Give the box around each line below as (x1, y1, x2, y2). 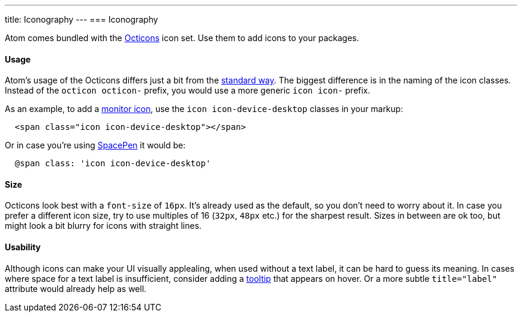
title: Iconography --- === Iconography (5, 14, 159, 24)
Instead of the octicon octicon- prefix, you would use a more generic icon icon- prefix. (5, 85, 371, 96)
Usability (5, 242, 41, 253)
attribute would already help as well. (5, 283, 147, 294)
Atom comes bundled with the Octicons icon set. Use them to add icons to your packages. (5, 33, 359, 43)
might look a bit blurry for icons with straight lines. (5, 220, 202, 231)
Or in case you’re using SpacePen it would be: (5, 140, 186, 151)
